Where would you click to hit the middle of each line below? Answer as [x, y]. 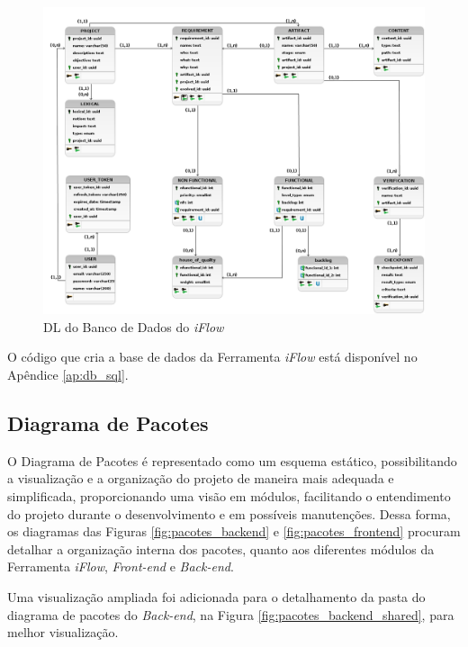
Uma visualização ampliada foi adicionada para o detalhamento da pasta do [216, 596]
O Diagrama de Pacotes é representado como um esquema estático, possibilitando [232, 460]
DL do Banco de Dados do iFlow [134, 326]
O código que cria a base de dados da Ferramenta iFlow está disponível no [212, 357]
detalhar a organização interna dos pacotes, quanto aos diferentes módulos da [221, 548]
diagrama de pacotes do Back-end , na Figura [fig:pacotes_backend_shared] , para [231, 614]
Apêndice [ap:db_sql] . [68, 374]
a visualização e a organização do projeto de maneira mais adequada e [201, 478]
